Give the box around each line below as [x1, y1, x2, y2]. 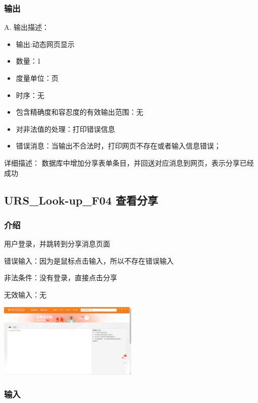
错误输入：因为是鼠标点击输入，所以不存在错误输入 [4, 255, 174, 266]
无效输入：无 [4, 289, 46, 299]
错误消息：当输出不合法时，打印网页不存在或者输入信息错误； [16, 140, 221, 151]
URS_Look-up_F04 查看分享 [4, 192, 159, 208]
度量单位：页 [16, 73, 59, 83]
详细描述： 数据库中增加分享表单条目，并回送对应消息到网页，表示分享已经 [4, 157, 254, 168]
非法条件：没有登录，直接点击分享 [4, 272, 117, 283]
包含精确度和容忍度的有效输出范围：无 [16, 107, 143, 117]
